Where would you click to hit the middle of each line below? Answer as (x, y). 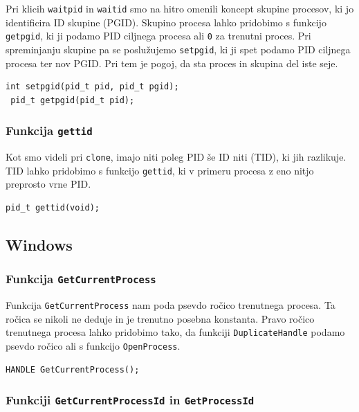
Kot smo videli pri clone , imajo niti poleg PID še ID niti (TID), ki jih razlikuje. (176, 157)
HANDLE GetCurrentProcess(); (73, 369)
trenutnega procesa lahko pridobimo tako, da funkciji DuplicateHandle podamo (175, 332)
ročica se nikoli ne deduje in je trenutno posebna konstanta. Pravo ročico (160, 318)
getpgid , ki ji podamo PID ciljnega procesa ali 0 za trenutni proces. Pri (158, 36)
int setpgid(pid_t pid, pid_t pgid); (92, 87)
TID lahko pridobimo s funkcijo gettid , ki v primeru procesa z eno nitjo (160, 170)
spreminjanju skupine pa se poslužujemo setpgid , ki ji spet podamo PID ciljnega (178, 49)
